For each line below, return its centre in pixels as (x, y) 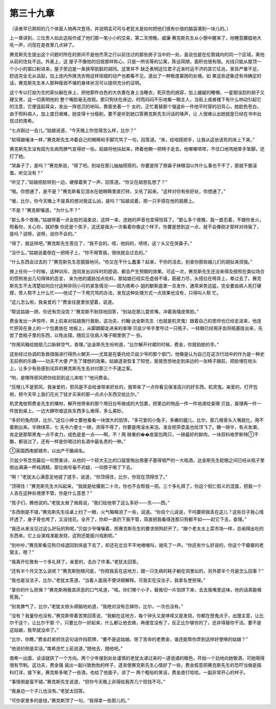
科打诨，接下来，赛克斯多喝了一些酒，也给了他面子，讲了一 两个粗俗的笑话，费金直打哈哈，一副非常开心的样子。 (129, 672)
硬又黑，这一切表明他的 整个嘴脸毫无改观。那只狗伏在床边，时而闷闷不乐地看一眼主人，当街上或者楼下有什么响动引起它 (135, 100)
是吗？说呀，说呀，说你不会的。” (43, 234)
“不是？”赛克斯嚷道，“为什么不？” (45, 210)
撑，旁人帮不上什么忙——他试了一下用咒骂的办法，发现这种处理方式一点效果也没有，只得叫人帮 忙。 (115, 293)
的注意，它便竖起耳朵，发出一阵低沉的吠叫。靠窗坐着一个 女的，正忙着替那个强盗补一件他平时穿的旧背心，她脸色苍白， (135, 107)
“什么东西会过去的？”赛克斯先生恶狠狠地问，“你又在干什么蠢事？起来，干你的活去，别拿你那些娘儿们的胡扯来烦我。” (131, 262)
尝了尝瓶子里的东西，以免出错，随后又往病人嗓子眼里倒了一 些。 (77, 335)
